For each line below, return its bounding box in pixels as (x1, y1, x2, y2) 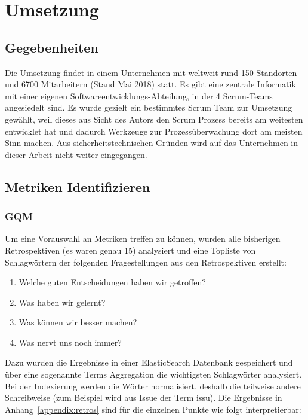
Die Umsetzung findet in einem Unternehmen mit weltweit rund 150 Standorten (5, 66, 297, 78)
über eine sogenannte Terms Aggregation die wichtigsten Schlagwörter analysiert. (5, 368, 302, 381)
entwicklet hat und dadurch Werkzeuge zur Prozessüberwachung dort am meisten (5, 124, 303, 137)
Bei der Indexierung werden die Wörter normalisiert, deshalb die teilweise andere (5, 379, 301, 392)
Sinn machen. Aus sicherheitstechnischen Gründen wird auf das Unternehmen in (5, 136, 298, 149)
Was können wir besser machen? (19, 316, 137, 328)
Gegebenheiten (5, 38, 98, 56)
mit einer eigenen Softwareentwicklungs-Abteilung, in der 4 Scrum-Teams (5, 89, 273, 102)
